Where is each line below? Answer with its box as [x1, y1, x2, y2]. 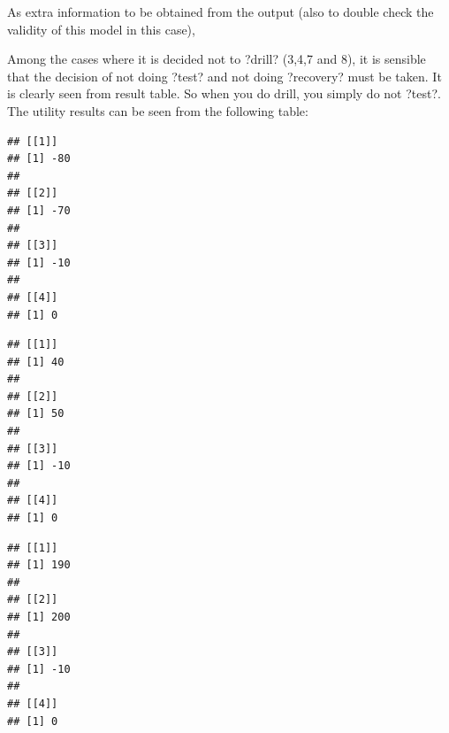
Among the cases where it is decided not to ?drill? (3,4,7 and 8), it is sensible [7, 50, 426, 68]
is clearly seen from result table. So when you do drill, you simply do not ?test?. [7, 84, 441, 103]
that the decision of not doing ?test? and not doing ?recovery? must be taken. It [7, 66, 442, 85]
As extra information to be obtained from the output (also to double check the [7, 3, 434, 20]
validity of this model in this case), [7, 19, 195, 38]
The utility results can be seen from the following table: [7, 101, 308, 120]
